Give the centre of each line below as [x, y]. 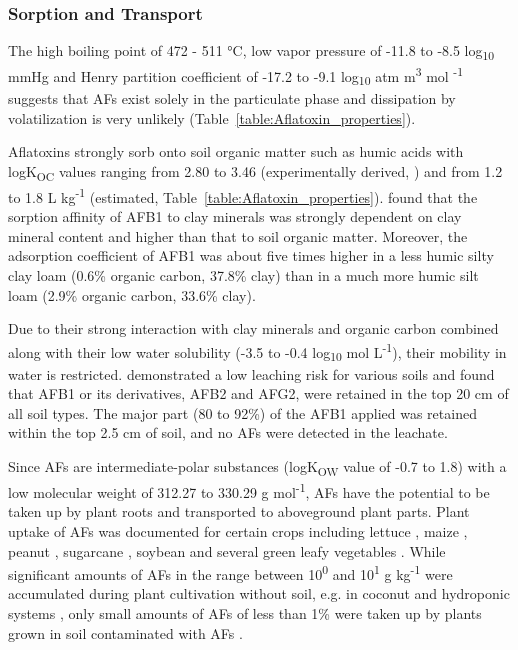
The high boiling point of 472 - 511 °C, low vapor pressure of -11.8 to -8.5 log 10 [251, 52]
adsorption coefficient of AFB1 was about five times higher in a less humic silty [251, 255]
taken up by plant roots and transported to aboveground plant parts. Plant [239, 511]
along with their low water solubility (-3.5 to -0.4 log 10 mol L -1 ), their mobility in [257, 351]
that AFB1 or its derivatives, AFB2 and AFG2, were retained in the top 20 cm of [258, 393]
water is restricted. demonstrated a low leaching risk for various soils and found [251, 373]
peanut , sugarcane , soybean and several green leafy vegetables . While [227, 550]
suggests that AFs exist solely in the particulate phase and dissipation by [232, 98]
